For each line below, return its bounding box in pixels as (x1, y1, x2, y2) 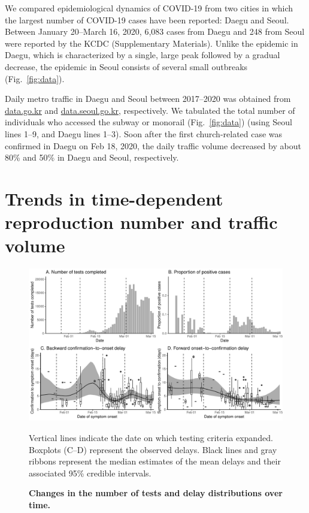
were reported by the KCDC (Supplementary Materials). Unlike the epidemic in (5, 37, 298, 49)
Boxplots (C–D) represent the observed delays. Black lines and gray (29, 443, 277, 455)
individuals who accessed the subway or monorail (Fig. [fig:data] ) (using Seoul (5, 116, 292, 128)
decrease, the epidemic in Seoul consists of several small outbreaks (5, 60, 248, 73)
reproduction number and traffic (5, 210, 278, 234)
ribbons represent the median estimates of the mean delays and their (29, 455, 281, 467)
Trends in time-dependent (5, 186, 223, 210)
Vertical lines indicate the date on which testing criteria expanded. (29, 431, 273, 444)
